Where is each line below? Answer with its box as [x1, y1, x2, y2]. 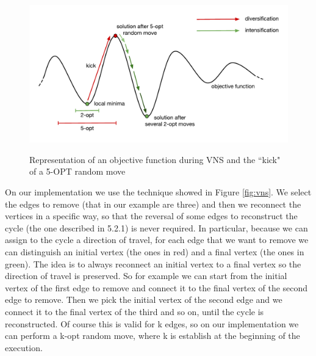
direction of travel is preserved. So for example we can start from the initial [5, 269, 287, 282]
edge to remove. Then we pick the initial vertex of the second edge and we [5, 293, 282, 306]
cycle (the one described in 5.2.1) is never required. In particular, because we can [5, 221, 308, 234]
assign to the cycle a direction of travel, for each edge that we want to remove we [5, 233, 309, 246]
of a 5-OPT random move [29, 165, 126, 178]
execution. [5, 341, 43, 354]
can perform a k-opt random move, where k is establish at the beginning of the [5, 329, 300, 342]
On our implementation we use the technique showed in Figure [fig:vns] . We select [5, 186, 312, 198]
